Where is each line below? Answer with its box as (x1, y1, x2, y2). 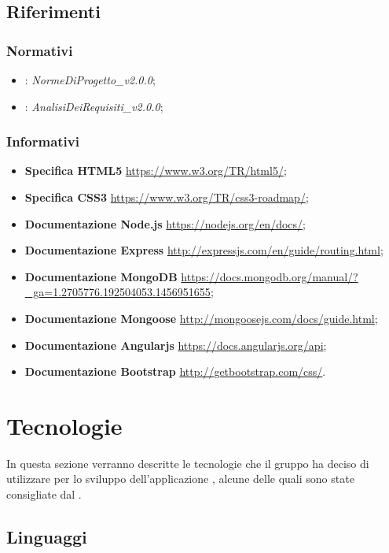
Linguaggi (6, 525, 87, 549)
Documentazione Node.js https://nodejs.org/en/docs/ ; (24, 215, 306, 232)
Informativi (6, 132, 79, 151)
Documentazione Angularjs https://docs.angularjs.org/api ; (24, 336, 327, 353)
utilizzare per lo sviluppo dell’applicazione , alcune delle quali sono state (6, 470, 354, 487)
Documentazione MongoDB (24, 268, 178, 284)
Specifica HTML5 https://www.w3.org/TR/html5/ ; (24, 162, 287, 179)
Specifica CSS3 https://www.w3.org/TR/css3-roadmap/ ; (24, 189, 309, 205)
